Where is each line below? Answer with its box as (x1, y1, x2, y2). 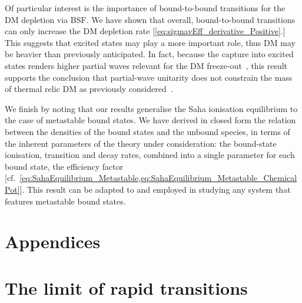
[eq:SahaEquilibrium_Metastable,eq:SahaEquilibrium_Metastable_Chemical (19, 172, 297, 184)
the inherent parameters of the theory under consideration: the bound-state (5, 137, 277, 149)
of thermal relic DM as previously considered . (5, 83, 173, 95)
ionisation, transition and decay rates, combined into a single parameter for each (5, 149, 295, 161)
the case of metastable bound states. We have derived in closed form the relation (5, 114, 296, 126)
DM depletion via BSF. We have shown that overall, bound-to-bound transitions (5, 13, 296, 25)
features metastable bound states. (5, 195, 126, 207)
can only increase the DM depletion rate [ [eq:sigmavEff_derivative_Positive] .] (5, 25, 286, 37)
